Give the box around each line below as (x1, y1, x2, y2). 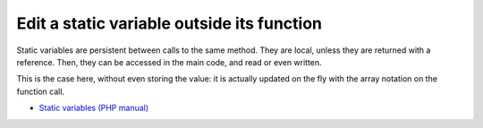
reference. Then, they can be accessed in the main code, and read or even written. (16, 56, 322, 67)
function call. (16, 86, 65, 97)
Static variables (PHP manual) (38, 103, 149, 114)
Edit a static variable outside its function (16, 13, 322, 33)
